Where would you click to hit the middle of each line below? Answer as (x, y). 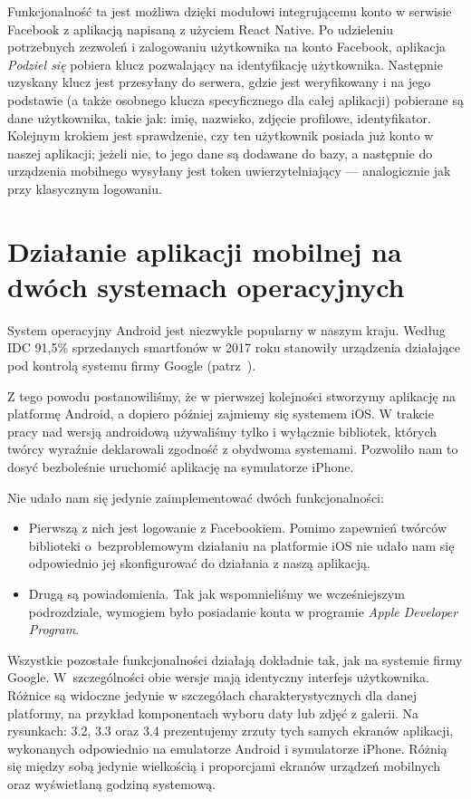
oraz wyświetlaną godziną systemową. (112, 783)
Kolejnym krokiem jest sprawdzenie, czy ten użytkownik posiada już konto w (221, 135)
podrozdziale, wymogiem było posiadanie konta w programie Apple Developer (243, 611)
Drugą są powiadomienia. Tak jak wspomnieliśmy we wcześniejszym (216, 593)
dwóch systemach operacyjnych (206, 286)
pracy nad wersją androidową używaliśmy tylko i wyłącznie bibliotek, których (222, 431)
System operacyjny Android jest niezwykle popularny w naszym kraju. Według (226, 329)
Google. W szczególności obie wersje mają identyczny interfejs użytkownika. (218, 677)
